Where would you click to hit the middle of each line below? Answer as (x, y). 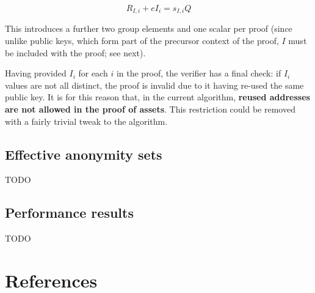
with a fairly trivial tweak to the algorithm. (86, 121)
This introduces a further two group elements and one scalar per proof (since (149, 28)
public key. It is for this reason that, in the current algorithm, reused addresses (157, 97)
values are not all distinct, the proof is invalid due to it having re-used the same (154, 85)
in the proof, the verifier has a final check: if (199, 73)
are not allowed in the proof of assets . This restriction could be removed (150, 109)
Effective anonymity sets (84, 154)
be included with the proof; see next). (75, 52)
